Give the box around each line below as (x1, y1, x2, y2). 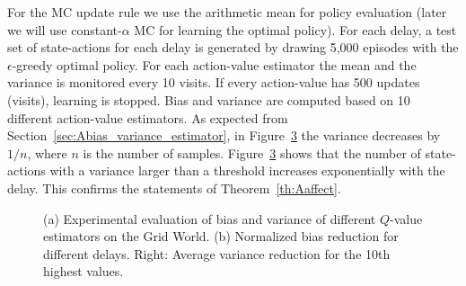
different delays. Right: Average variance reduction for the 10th (43, 244, 391, 263)
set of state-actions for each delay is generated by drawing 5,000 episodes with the (7, 38, 459, 57)
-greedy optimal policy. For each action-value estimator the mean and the (12, 55, 417, 74)
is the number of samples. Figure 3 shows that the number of (83, 143, 421, 162)
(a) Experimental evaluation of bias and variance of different (43, 209, 376, 228)
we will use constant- (7, 20, 122, 39)
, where (27, 143, 67, 162)
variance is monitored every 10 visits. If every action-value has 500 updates (7, 73, 420, 92)
